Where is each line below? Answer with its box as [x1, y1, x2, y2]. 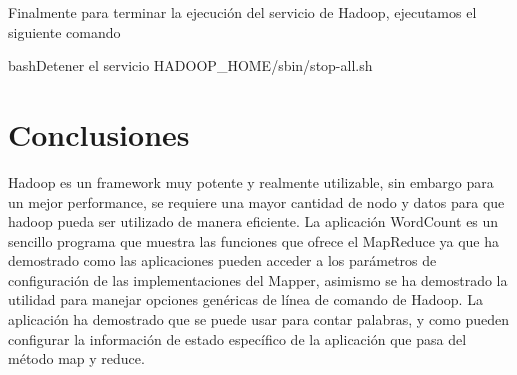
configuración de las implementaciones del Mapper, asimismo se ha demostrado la [8, 269, 508, 290]
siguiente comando [8, 21, 121, 42]
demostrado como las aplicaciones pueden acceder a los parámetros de [8, 250, 437, 271]
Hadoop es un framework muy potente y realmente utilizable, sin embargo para [8, 171, 494, 192]
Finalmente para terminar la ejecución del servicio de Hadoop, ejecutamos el [8, 2, 477, 22]
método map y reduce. [8, 348, 145, 369]
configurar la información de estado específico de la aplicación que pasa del [8, 328, 467, 349]
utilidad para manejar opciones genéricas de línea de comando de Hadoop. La [8, 289, 483, 310]
